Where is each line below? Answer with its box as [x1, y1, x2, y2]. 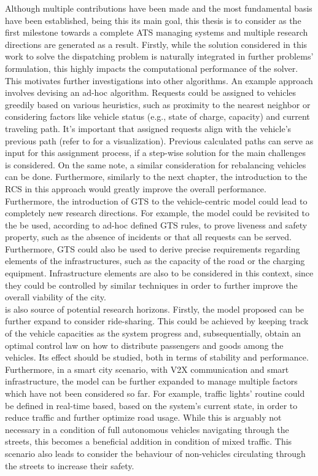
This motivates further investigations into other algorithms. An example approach [5, 74, 313, 87]
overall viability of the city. [5, 291, 106, 303]
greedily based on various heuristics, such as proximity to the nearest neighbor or [5, 98, 311, 111]
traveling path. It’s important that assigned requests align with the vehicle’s [5, 122, 292, 135]
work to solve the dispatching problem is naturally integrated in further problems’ [5, 50, 314, 63]
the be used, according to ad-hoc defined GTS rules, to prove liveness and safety [5, 218, 308, 231]
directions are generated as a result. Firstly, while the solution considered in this [5, 37, 308, 50]
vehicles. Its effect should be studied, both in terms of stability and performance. [5, 351, 309, 364]
